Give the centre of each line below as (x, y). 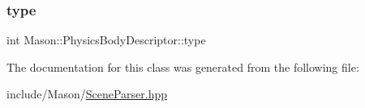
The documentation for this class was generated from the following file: (183, 66)
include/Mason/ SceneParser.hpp (87, 94)
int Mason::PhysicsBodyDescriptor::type (106, 40)
